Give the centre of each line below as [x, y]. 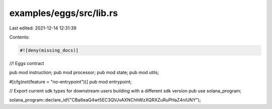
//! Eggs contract [27, 63]
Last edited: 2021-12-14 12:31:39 [43, 28]
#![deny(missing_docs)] [49, 50]
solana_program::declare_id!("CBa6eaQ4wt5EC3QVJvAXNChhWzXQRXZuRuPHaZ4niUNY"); [105, 100]
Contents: [19, 37]
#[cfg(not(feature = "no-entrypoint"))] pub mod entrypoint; [71, 81]
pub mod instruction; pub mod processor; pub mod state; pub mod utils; [84, 72]
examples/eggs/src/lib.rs [64, 13]
